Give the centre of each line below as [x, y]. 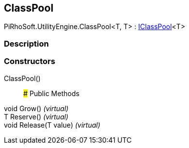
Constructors [30, 61]
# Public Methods [52, 93]
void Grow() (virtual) [36, 108]
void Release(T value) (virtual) [52, 125]
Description [26, 43]
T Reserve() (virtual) [36, 116]
